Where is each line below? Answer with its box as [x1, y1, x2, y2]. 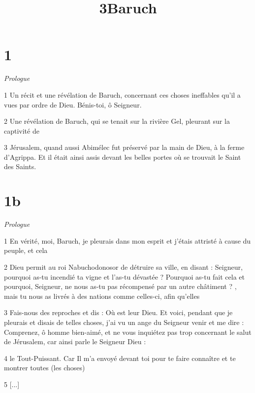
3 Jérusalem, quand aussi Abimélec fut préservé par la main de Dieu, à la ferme [4, 142, 245, 152]
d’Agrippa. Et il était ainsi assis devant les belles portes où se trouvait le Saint [4, 151, 241, 162]
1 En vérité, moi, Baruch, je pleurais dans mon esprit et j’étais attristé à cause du [4, 235, 251, 246]
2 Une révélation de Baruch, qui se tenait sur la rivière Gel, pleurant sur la [4, 116, 230, 126]
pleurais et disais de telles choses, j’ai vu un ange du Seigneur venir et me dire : [4, 317, 244, 327]
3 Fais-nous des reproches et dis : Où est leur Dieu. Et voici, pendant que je [4, 307, 233, 318]
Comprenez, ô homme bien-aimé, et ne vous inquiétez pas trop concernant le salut [4, 326, 252, 337]
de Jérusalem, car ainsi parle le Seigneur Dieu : [4, 336, 146, 347]
